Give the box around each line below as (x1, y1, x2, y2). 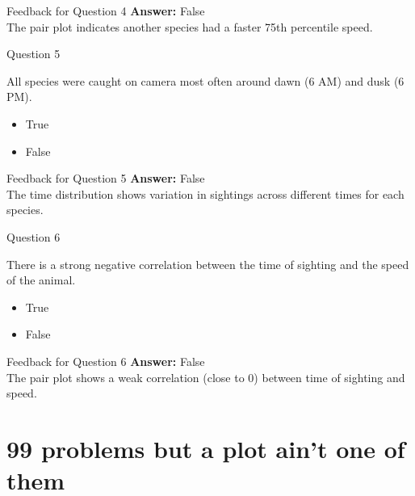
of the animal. (6, 271, 76, 288)
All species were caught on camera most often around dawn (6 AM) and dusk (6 (6, 72, 405, 89)
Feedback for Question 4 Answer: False (6, 2, 205, 19)
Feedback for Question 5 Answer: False (6, 170, 205, 187)
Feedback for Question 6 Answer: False (6, 352, 205, 369)
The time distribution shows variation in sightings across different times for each (6, 185, 405, 202)
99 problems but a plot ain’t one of (6, 431, 405, 464)
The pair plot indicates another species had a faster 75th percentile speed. (6, 18, 373, 35)
